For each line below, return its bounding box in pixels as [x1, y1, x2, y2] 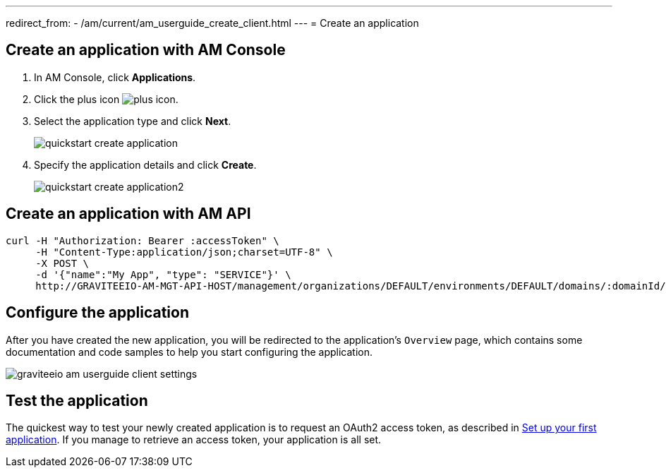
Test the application [6, 391, 148, 409]
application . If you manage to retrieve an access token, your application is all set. [6, 433, 382, 446]
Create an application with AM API [6, 205, 251, 223]
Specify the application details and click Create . [34, 158, 257, 171]
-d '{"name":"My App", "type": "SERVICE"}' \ [35, 268, 291, 280]
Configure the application [6, 304, 190, 322]
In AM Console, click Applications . [34, 71, 196, 83]
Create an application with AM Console [6, 41, 286, 59]
